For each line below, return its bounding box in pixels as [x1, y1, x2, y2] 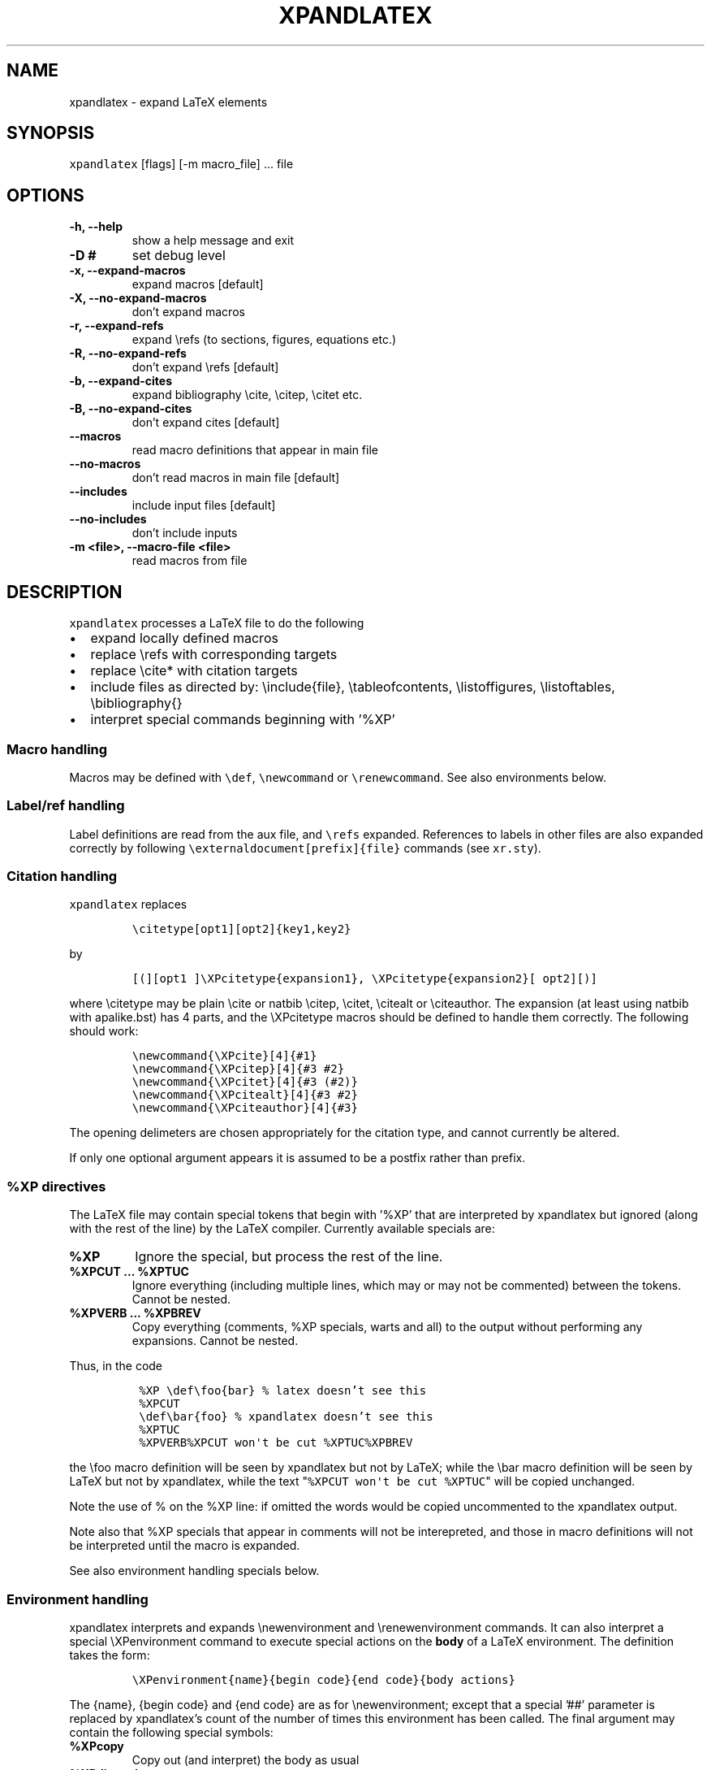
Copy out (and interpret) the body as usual [131, 1752, 360, 1767]
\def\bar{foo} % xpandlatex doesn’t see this [139, 1410, 433, 1424]
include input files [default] [131, 498, 276, 513]
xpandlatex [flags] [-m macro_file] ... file [69, 157, 294, 171]
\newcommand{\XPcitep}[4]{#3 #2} [131, 1062, 345, 1076]
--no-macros [69, 457, 141, 471]
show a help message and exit [131, 233, 294, 248]
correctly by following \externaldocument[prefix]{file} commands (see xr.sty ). [69, 840, 541, 855]
